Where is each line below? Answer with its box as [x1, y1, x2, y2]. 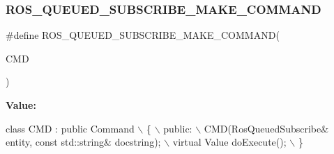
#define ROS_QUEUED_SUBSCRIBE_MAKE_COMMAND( [6, 28, 280, 42]
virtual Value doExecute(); [172, 135, 287, 149]
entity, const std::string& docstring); [6, 135, 161, 149]
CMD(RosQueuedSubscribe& [204, 121, 329, 135]
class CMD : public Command [6, 121, 135, 135]
